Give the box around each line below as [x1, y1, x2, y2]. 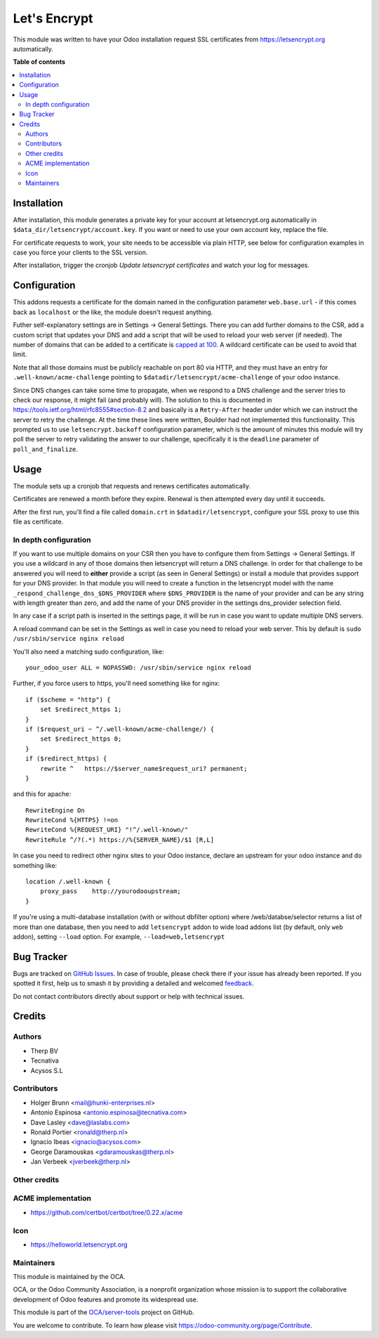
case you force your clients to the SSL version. [13, 248, 148, 256]
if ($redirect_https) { [25, 755, 107, 762]
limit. [13, 350, 27, 358]
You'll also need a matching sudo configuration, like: [13, 647, 164, 656]
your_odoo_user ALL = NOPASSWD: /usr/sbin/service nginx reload [25, 663, 252, 671]
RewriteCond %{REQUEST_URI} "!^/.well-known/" [25, 826, 189, 834]
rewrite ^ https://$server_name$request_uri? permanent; [39, 765, 248, 772]
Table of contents [13, 58, 66, 66]
